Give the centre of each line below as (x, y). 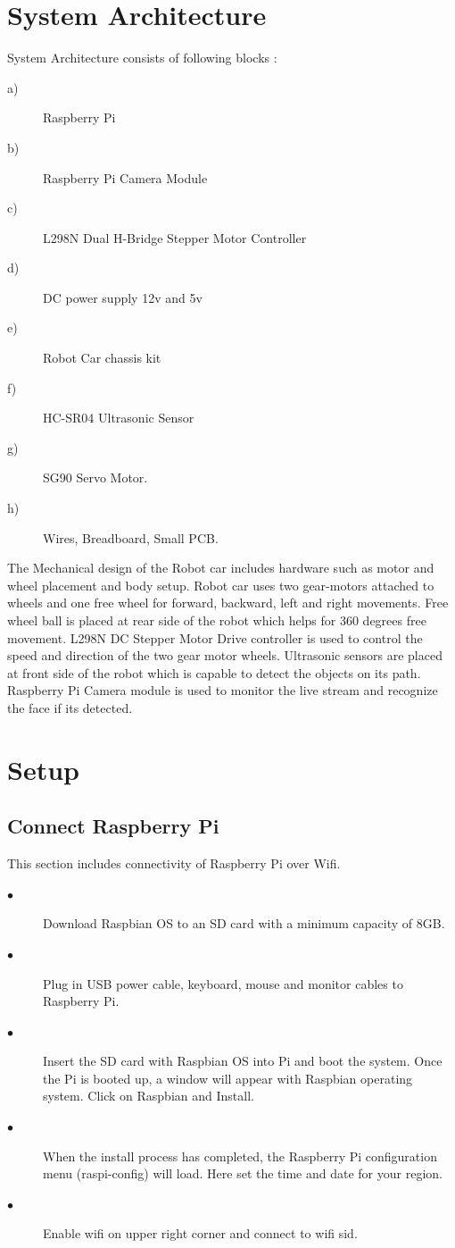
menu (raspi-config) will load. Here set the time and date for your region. (243, 1173)
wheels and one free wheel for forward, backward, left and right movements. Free (228, 603)
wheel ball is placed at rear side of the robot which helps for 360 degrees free (217, 620)
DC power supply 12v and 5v (123, 297)
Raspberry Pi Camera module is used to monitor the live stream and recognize (223, 690)
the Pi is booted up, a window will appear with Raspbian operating (228, 1078)
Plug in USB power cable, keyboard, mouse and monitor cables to (223, 983)
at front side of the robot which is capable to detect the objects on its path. (214, 672)
